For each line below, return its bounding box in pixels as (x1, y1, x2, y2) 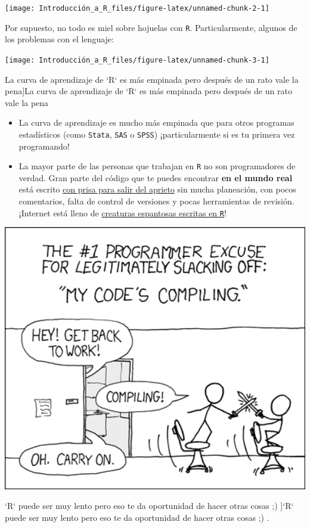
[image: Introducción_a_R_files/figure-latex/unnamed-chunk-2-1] (5, 4, 269, 13)
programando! (18, 139, 70, 152)
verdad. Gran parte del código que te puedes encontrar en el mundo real (18, 171, 293, 184)
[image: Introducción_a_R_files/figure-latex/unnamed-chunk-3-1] (5, 55, 269, 64)
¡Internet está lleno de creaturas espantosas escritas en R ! (18, 206, 227, 219)
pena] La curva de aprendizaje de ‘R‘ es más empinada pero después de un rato (5, 85, 292, 97)
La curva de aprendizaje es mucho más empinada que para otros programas (18, 116, 294, 129)
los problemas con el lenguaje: (5, 33, 114, 45)
